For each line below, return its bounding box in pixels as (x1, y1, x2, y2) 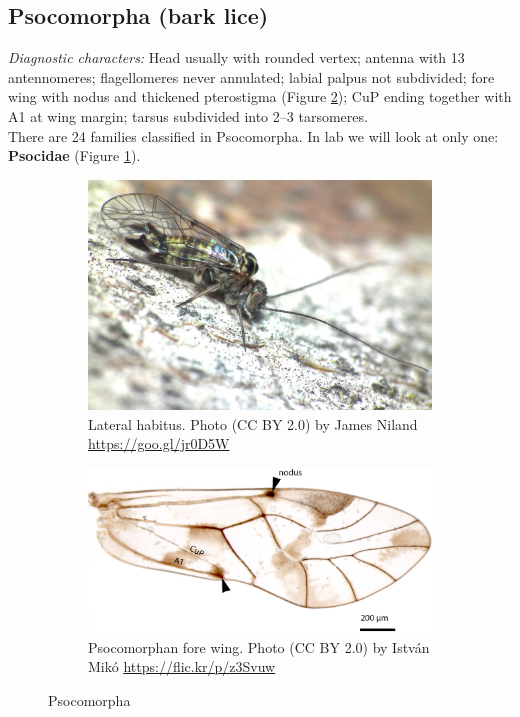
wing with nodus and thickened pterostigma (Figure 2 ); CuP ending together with (8, 86, 512, 107)
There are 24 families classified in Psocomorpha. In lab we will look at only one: (8, 125, 499, 146)
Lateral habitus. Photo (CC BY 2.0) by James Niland (88, 413, 418, 434)
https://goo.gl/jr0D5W (88, 433, 230, 454)
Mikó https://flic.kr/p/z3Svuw (88, 656, 276, 677)
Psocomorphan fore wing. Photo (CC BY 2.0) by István (88, 636, 430, 657)
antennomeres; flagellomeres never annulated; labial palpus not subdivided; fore (8, 66, 495, 87)
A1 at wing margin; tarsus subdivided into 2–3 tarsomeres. (8, 105, 368, 126)
